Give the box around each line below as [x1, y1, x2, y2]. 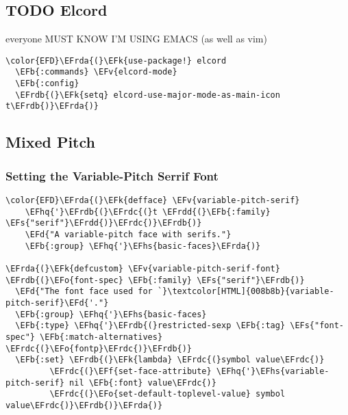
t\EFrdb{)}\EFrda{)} [5, 101, 99, 111]
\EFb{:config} [15, 79, 79, 89]
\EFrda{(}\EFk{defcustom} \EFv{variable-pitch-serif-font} [5, 264, 280, 274]
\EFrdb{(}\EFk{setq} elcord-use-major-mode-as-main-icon [15, 90, 280, 100]
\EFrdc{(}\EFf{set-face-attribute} [49, 366, 212, 376]
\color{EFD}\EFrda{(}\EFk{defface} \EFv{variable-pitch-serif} [5, 196, 300, 206]
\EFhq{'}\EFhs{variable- [216, 366, 330, 376]
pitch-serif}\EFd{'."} [5, 297, 109, 308]
